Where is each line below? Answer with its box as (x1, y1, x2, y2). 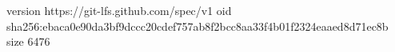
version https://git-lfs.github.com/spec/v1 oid (6, 2, 232, 18)
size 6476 (6, 33, 50, 50)
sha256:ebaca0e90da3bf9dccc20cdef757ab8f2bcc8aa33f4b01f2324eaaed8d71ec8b (6, 17, 389, 34)
